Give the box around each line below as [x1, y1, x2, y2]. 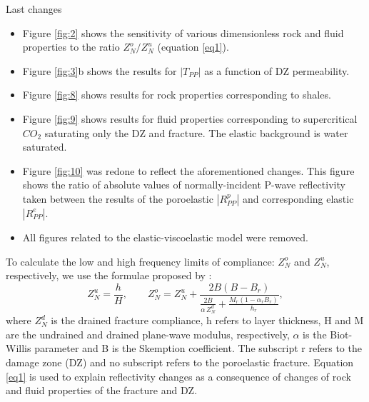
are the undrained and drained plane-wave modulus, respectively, [6, 326, 290, 341]
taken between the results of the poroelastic [22, 191, 213, 206]
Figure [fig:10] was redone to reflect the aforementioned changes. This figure [22, 163, 355, 178]
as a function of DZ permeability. [204, 63, 350, 78]
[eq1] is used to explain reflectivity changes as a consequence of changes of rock [6, 368, 351, 383]
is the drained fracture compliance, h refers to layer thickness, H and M [51, 313, 364, 328]
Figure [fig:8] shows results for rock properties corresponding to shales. [22, 87, 331, 102]
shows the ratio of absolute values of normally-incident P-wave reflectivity [22, 177, 345, 192]
